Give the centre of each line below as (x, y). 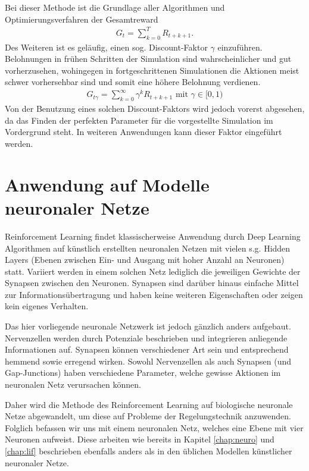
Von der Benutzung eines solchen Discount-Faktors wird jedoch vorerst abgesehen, (155, 109)
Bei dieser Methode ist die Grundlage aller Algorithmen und (115, 7)
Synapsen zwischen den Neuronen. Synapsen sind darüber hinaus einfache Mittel (152, 283)
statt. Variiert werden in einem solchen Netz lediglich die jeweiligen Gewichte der (153, 271)
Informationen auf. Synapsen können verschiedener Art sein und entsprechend (147, 349)
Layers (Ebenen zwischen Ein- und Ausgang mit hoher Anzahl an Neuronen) (145, 260)
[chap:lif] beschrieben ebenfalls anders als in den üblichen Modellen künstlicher (149, 451)
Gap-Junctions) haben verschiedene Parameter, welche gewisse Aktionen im (143, 373)
